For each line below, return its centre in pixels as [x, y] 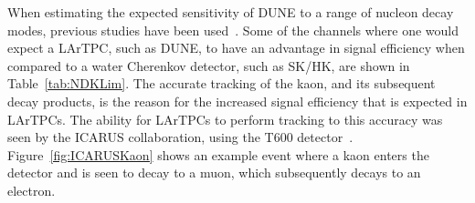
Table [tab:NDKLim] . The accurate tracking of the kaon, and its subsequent [222, 83]
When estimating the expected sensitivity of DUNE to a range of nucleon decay [231, 12]
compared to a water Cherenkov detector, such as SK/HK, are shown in [209, 65]
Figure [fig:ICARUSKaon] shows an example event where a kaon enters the [218, 154]
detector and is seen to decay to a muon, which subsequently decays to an [214, 173]
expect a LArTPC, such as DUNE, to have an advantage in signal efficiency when [236, 48]
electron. [32, 190]
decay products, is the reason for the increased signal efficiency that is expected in [237, 101]
